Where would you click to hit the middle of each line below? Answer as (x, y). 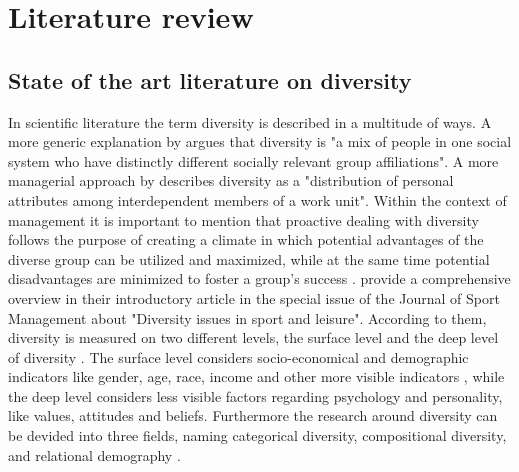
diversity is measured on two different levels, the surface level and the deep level (253, 337)
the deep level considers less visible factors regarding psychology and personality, (255, 395)
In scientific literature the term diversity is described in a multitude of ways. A (250, 121)
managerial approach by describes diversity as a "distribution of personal (231, 180)
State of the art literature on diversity (210, 79)
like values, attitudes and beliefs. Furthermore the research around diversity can (253, 415)
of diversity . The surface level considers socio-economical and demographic (238, 356)
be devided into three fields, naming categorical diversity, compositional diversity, (257, 435)
